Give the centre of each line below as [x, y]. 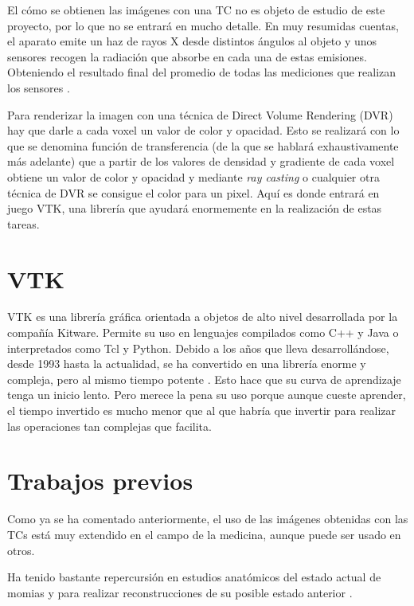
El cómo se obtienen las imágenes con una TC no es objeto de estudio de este [196, 10]
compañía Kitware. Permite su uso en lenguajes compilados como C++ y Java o [203, 332]
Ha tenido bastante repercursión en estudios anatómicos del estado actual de [194, 577]
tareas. [23, 223]
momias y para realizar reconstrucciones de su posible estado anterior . [180, 592]
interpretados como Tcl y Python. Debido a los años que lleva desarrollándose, [198, 348]
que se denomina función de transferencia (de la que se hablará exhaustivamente [203, 145]
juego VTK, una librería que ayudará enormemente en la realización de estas [195, 208]
